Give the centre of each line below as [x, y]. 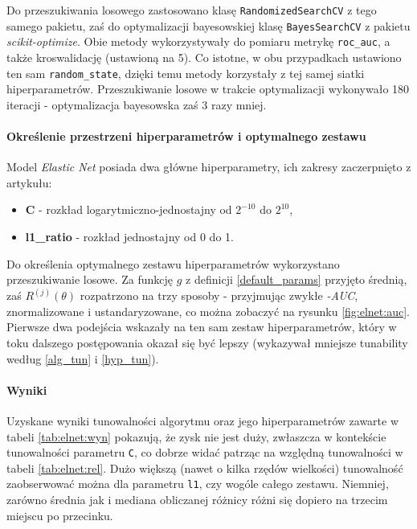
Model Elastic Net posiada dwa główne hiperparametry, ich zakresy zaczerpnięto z [209, 167]
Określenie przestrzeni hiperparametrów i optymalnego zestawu [186, 136]
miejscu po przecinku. [60, 515]
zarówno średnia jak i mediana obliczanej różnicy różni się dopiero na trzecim [197, 500]
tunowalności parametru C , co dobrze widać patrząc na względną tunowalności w [205, 452]
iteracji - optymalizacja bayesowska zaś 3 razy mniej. [137, 104]
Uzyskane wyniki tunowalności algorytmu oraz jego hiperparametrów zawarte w [203, 420]
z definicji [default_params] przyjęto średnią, [296, 279]
